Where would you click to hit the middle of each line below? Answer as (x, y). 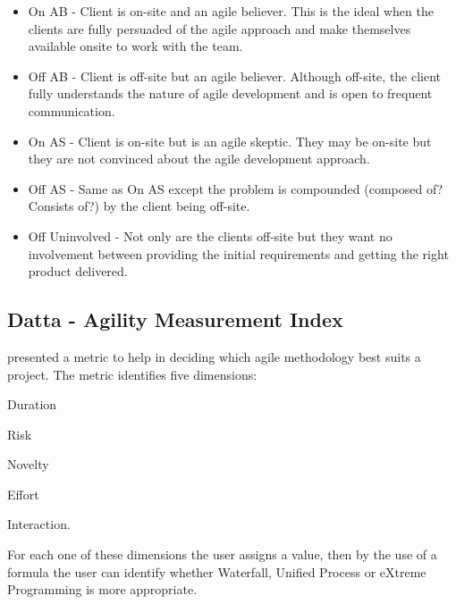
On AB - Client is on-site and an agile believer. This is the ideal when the (231, 11)
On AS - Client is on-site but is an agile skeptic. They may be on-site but (230, 141)
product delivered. (78, 271)
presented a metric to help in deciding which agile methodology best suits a (214, 356)
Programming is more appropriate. (102, 589)
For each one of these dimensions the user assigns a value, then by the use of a (222, 554)
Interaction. (39, 524)
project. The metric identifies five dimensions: (132, 374)
